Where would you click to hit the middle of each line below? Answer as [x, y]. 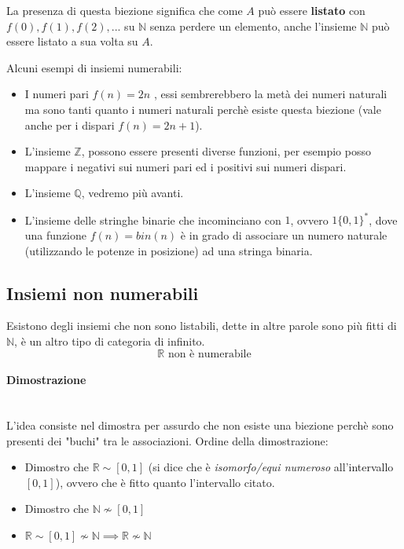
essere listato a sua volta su [72, 41]
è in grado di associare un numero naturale [284, 235]
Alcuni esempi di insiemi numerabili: [94, 67]
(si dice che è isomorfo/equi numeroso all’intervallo [271, 467]
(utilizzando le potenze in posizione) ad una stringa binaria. [169, 250]
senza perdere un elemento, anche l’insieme [253, 26]
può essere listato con [312, 10]
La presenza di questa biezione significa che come [125, 10]
